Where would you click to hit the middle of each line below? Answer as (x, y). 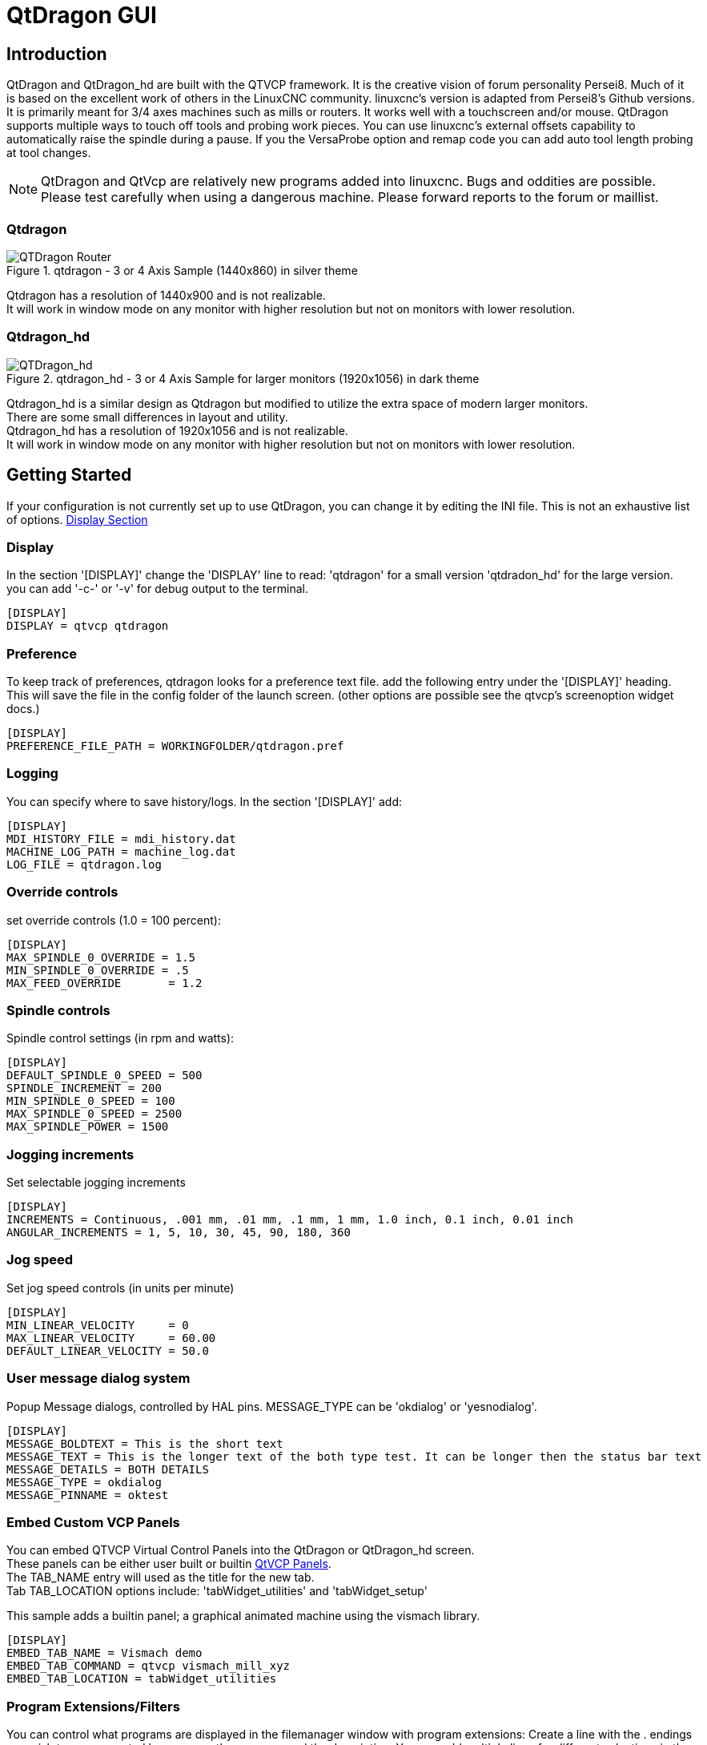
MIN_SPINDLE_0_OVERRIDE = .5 (98, 970)
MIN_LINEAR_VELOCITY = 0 (98, 1325)
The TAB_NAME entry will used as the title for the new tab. (161, 1578)
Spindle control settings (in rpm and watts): (121, 1038)
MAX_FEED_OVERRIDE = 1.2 (104, 983)
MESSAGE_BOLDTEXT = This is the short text (145, 1443)
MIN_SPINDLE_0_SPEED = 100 (91, 1101)
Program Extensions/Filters (93, 1706)
